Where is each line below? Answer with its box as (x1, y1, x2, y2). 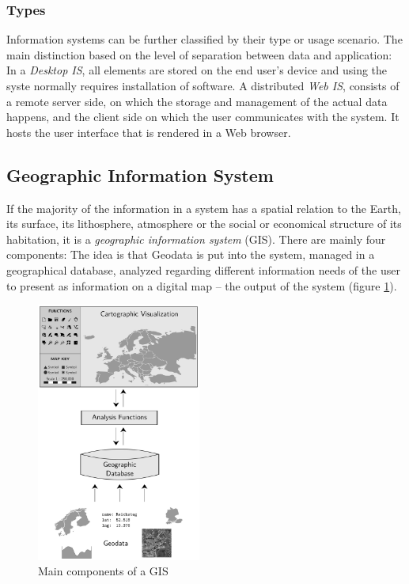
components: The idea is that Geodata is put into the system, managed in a (6, 246, 375, 263)
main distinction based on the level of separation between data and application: (6, 46, 392, 63)
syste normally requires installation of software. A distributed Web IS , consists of (6, 78, 400, 93)
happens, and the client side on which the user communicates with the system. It (6, 108, 400, 125)
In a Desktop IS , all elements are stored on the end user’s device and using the (6, 62, 388, 78)
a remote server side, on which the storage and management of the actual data (6, 93, 388, 109)
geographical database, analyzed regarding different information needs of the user (6, 261, 400, 278)
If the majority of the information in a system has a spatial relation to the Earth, (6, 199, 401, 216)
